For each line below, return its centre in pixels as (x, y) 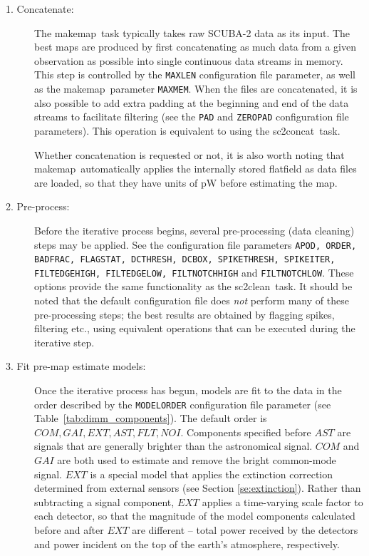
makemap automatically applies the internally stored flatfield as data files (196, 169)
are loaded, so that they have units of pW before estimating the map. (186, 182)
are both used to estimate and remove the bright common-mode (197, 460)
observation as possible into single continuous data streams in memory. (189, 60)
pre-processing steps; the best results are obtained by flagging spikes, (184, 314)
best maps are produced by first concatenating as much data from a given (195, 47)
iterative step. (64, 342)
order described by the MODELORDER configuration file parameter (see (183, 404)
